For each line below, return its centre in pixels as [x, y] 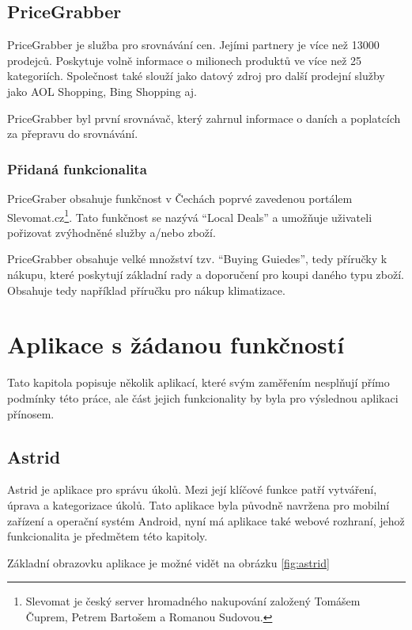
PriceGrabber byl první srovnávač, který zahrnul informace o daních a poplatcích [204, 118]
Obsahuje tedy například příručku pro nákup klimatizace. [146, 290]
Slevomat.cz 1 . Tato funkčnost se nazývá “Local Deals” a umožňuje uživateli [190, 216]
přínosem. [31, 413]
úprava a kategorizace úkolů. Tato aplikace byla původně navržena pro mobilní [198, 504]
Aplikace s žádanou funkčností [176, 344]
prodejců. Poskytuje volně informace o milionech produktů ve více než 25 [185, 60]
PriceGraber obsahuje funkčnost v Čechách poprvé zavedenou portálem [180, 198]
